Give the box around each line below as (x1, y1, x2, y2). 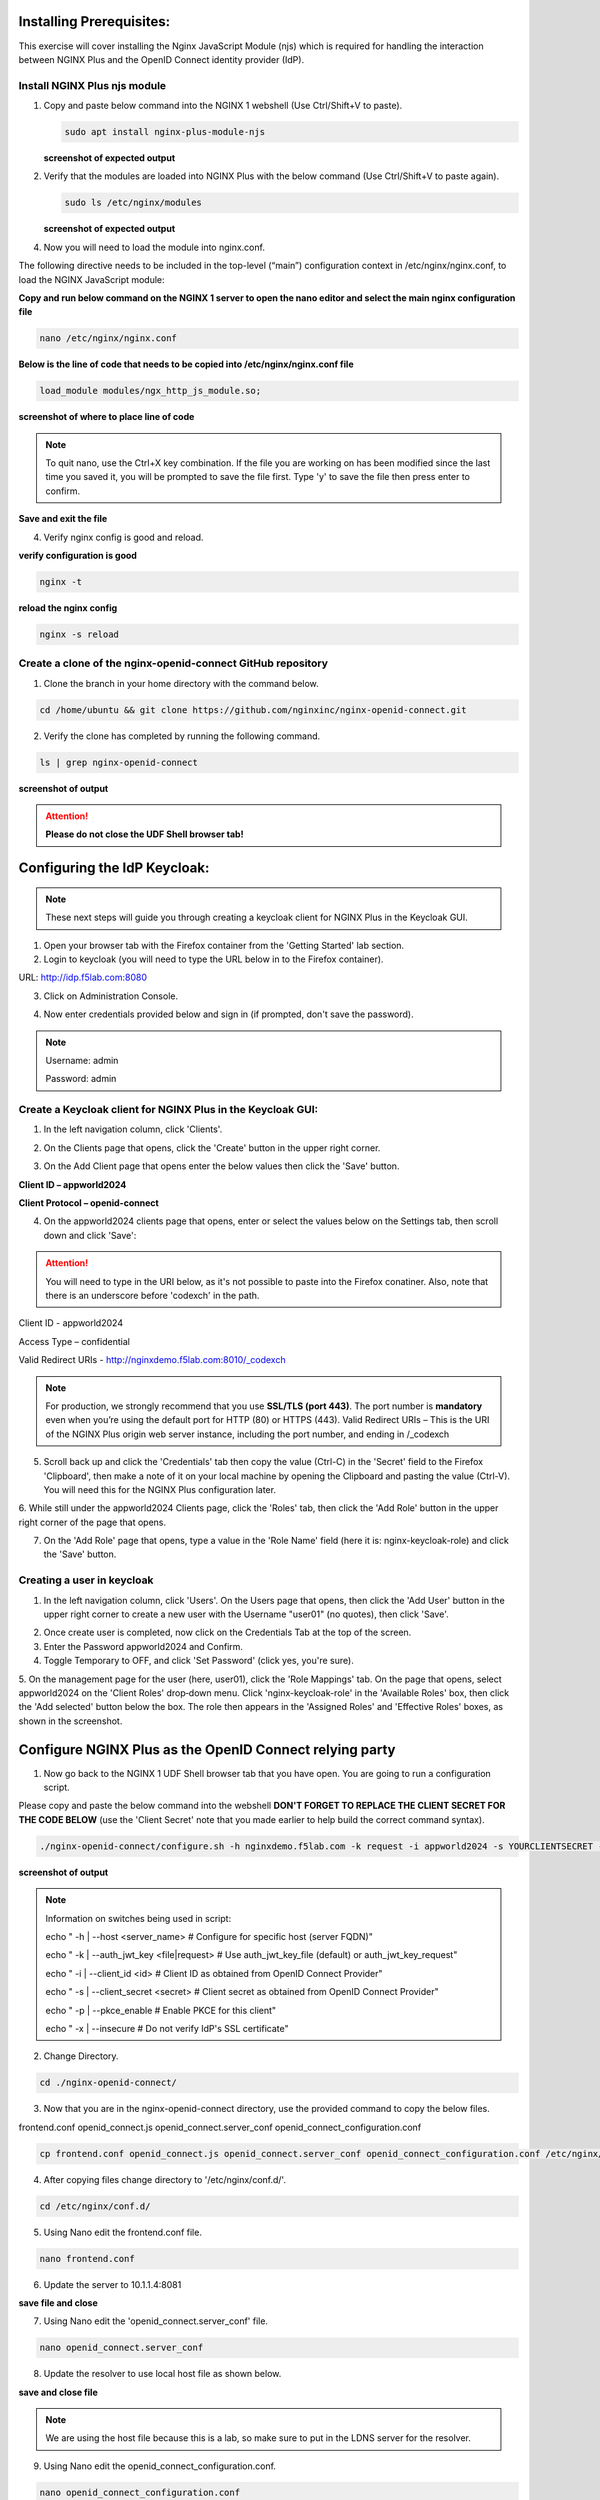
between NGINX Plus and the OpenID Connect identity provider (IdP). (18, 53, 305, 65)
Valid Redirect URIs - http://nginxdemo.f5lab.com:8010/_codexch (18, 1354, 286, 1366)
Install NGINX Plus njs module (18, 78, 167, 92)
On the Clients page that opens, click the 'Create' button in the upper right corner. (43, 1141, 381, 1154)
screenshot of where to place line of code (18, 411, 195, 423)
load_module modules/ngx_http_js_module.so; (39, 385, 262, 397)
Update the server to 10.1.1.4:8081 (43, 2278, 182, 2290)
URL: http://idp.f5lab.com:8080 (18, 971, 148, 984)
